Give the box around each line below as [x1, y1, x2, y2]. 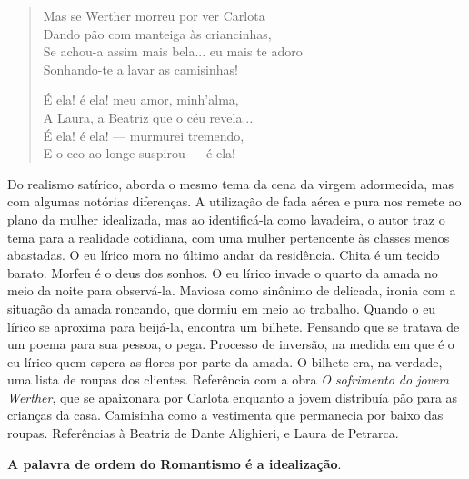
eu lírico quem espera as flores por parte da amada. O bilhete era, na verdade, [7, 352, 443, 371]
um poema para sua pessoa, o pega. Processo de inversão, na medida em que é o [7, 334, 454, 354]
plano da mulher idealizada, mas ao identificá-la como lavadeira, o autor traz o [7, 209, 445, 228]
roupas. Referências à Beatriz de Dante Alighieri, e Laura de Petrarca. [7, 424, 399, 443]
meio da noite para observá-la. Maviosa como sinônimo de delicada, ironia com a [7, 281, 456, 300]
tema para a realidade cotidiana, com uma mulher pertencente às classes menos [7, 227, 450, 246]
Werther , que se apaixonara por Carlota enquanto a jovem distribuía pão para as [7, 387, 458, 406]
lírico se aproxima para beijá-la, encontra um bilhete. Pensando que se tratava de [7, 316, 460, 335]
